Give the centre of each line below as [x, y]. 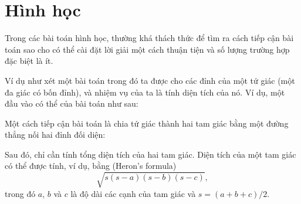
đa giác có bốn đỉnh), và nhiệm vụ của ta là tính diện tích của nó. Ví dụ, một [145, 92]
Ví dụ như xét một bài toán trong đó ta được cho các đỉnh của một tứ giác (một [150, 80]
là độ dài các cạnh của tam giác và [133, 193]
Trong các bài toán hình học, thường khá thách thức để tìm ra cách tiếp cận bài [149, 38]
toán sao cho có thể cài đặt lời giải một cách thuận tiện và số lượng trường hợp [147, 49]
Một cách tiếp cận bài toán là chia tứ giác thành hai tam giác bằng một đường [147, 123]
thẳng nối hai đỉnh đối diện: [55, 135]
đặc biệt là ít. [29, 61]
